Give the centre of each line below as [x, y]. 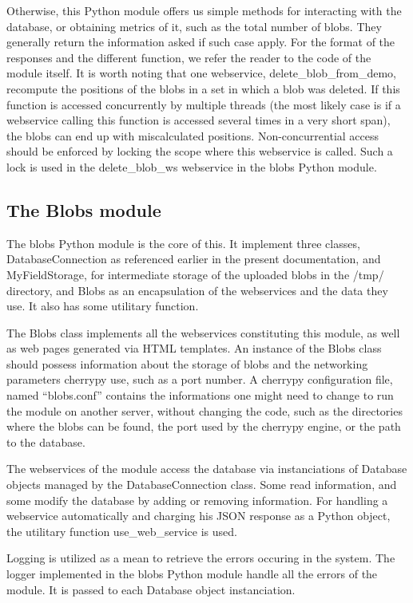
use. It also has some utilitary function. [103, 306]
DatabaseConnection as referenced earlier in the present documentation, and [194, 259]
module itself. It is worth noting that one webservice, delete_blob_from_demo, [202, 73]
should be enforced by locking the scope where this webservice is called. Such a [200, 151]
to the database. [46, 441]
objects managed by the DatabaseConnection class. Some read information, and [202, 485]
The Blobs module [84, 209]
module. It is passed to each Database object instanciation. [151, 589]
